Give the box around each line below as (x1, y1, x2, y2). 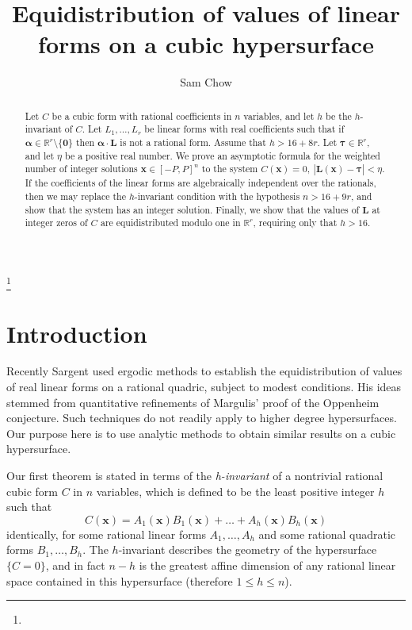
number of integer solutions (25, 162, 138, 175)
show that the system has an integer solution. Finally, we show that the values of (25, 202, 360, 216)
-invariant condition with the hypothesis (134, 190, 300, 203)
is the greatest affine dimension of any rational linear (139, 556, 396, 573)
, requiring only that (253, 216, 338, 229)
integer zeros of (25, 216, 88, 229)
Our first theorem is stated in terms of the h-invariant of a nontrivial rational (6, 467, 383, 483)
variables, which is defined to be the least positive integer (96, 482, 375, 499)
